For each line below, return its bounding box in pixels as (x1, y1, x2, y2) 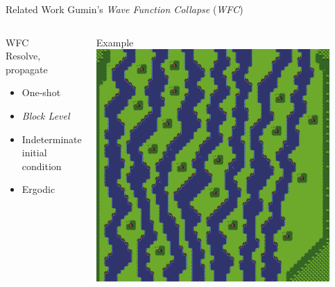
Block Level (22, 108, 70, 122)
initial (22, 145, 47, 160)
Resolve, (6, 48, 41, 63)
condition (22, 158, 62, 173)
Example (96, 35, 134, 49)
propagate (6, 62, 48, 76)
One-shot (22, 85, 61, 100)
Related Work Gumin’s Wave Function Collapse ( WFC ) (6, 2, 243, 16)
